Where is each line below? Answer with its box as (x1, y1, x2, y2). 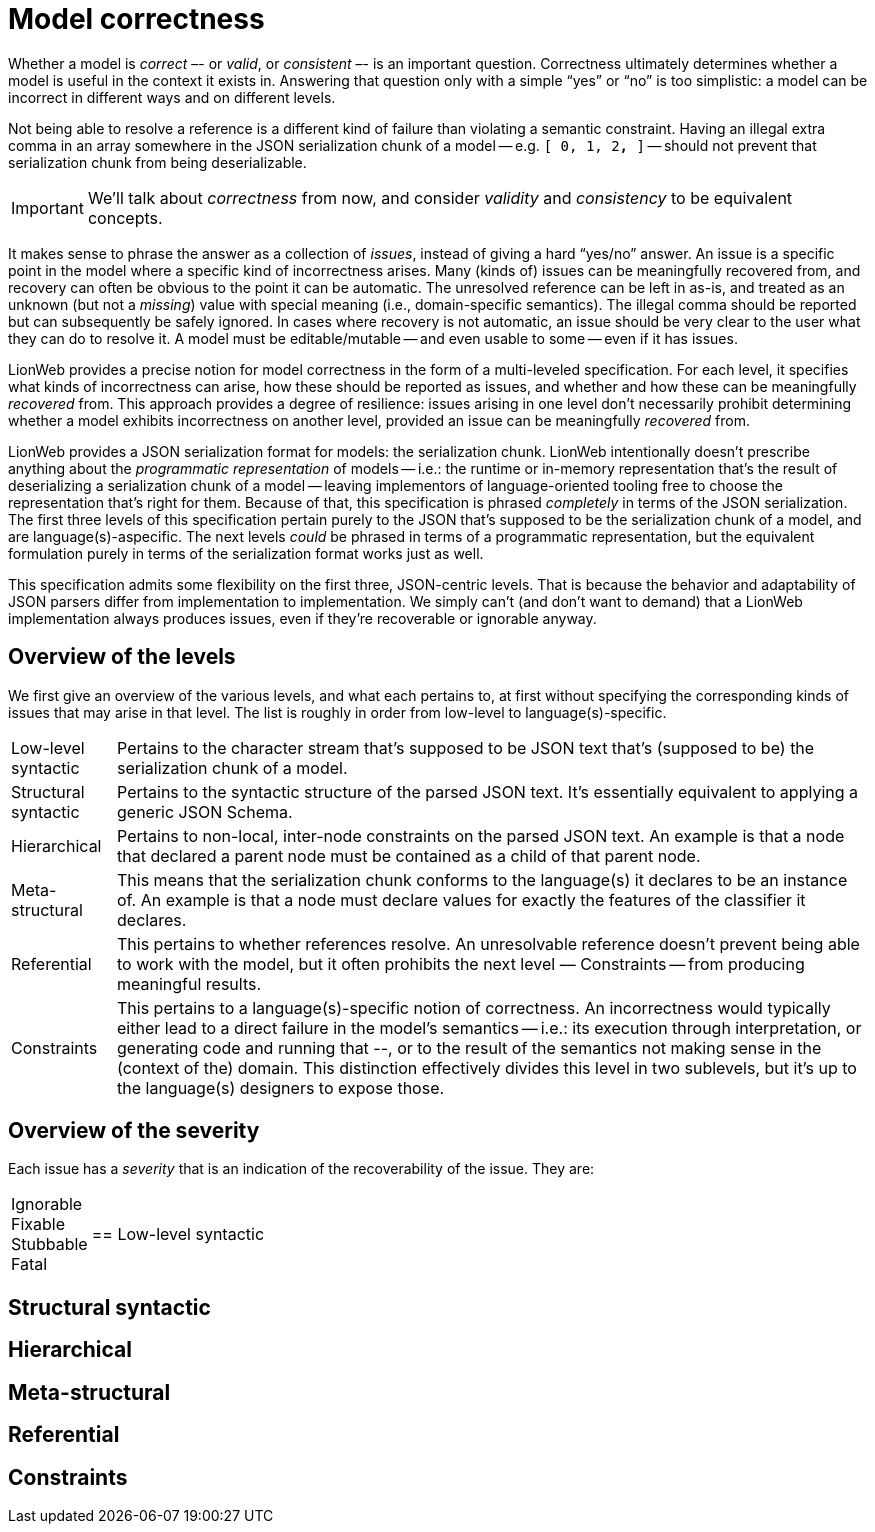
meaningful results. (117, 973, 262, 994)
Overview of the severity (8, 1118, 260, 1144)
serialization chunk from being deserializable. (8, 153, 307, 171)
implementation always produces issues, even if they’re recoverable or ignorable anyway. (8, 609, 597, 627)
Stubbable (11, 1234, 88, 1255)
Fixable (11, 1214, 66, 1235)
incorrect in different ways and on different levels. (8, 88, 336, 106)
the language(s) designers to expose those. (117, 1077, 445, 1098)
